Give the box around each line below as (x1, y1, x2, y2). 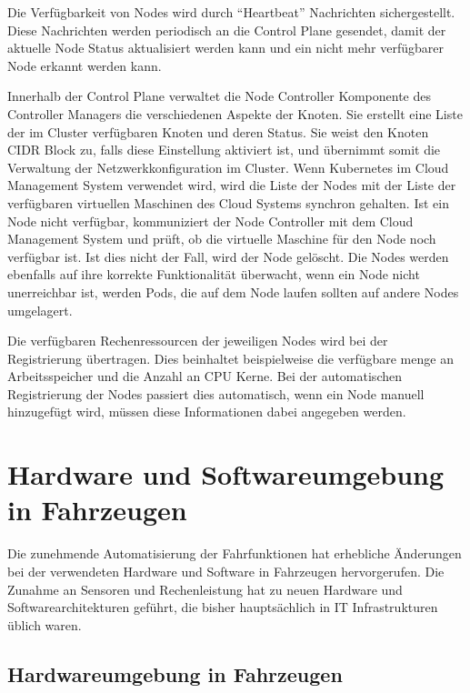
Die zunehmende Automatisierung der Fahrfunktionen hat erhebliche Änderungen (7, 544, 462, 563)
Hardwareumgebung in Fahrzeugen (7, 659, 343, 688)
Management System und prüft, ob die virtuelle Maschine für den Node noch (7, 229, 436, 248)
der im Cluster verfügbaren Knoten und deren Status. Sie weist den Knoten (7, 122, 429, 141)
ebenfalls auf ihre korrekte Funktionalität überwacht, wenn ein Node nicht (7, 265, 420, 284)
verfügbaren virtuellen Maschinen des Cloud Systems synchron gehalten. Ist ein (7, 193, 449, 212)
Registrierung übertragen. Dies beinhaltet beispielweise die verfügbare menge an (7, 348, 454, 367)
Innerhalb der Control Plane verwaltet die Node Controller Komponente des (7, 86, 432, 105)
